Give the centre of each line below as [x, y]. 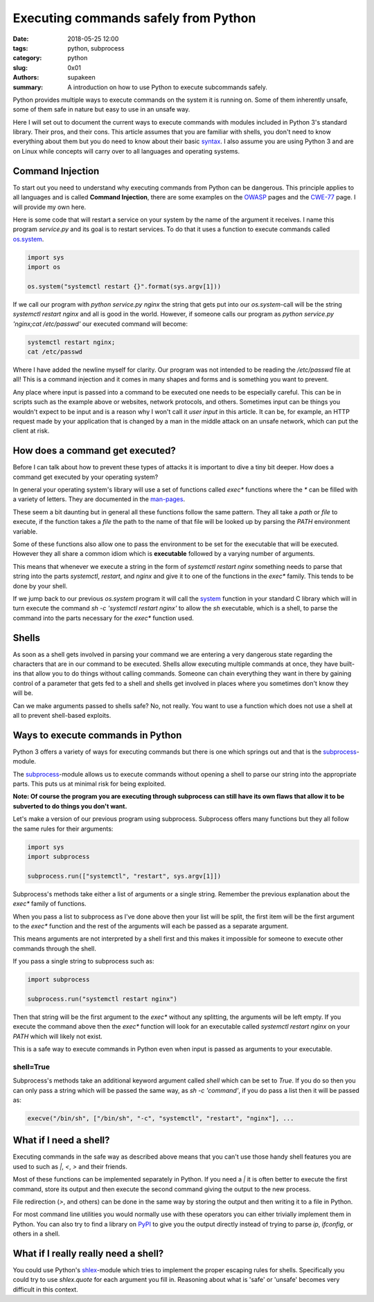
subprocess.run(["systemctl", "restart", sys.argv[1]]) [124, 876]
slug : [20, 67]
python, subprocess [96, 48]
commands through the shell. [54, 948]
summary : [28, 87]
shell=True [31, 1067]
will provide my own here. [50, 207]
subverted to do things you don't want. [70, 806]
